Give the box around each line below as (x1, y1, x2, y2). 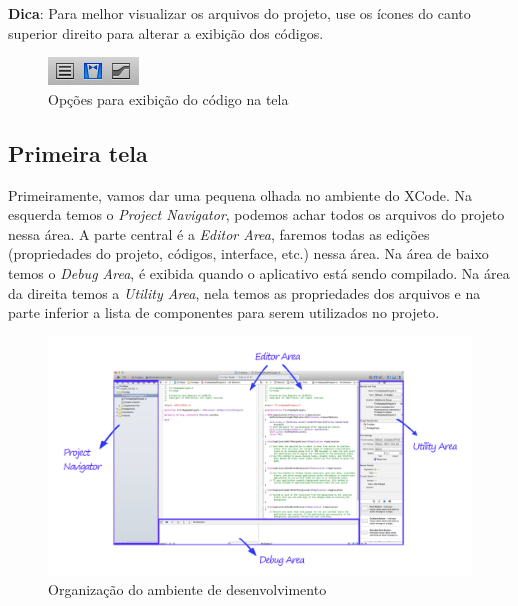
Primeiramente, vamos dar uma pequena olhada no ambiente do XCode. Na (8, 184, 472, 205)
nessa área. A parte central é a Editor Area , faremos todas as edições (8, 223, 430, 244)
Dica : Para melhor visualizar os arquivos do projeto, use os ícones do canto (8, 3, 471, 23)
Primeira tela (8, 137, 148, 168)
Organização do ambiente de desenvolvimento (48, 578, 327, 599)
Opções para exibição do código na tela (48, 88, 289, 109)
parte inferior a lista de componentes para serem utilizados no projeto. (8, 302, 440, 323)
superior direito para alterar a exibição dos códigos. (8, 22, 324, 43)
